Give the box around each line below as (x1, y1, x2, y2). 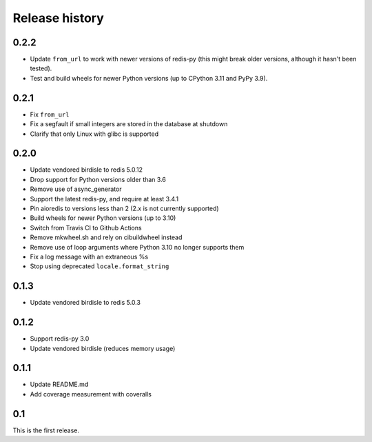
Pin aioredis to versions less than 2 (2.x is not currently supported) (30, 204, 220, 212)
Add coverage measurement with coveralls (30, 390, 152, 398)
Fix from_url (30, 110, 70, 119)
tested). (30, 64, 52, 72)
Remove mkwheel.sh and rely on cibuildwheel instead (30, 233, 183, 241)
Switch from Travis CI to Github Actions (30, 223, 142, 232)
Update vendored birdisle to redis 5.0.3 (30, 299, 141, 307)
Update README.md (30, 380, 89, 389)
